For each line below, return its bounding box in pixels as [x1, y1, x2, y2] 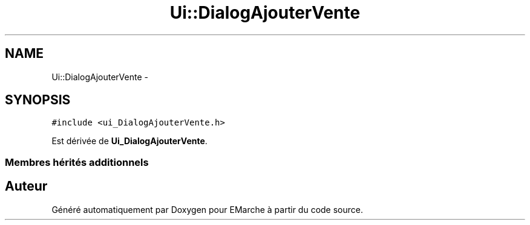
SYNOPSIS [5, 92, 71, 108]
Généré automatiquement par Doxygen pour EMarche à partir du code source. [51, 204, 363, 215]
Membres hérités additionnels [5, 156, 149, 168]
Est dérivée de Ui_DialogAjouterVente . [51, 136, 208, 147]
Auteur [5, 179, 48, 194]
